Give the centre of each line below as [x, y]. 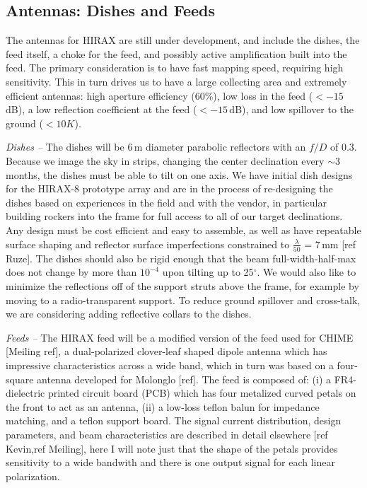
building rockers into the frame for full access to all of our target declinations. [174, 216]
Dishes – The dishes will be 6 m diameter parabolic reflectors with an [156, 147]
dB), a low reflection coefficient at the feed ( [101, 109]
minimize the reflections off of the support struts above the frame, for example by [182, 286]
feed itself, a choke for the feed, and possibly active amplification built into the [176, 53]
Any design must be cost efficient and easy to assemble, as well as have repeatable [183, 230]
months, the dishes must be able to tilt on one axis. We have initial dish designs [179, 174]
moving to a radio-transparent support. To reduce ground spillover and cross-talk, [183, 300]
